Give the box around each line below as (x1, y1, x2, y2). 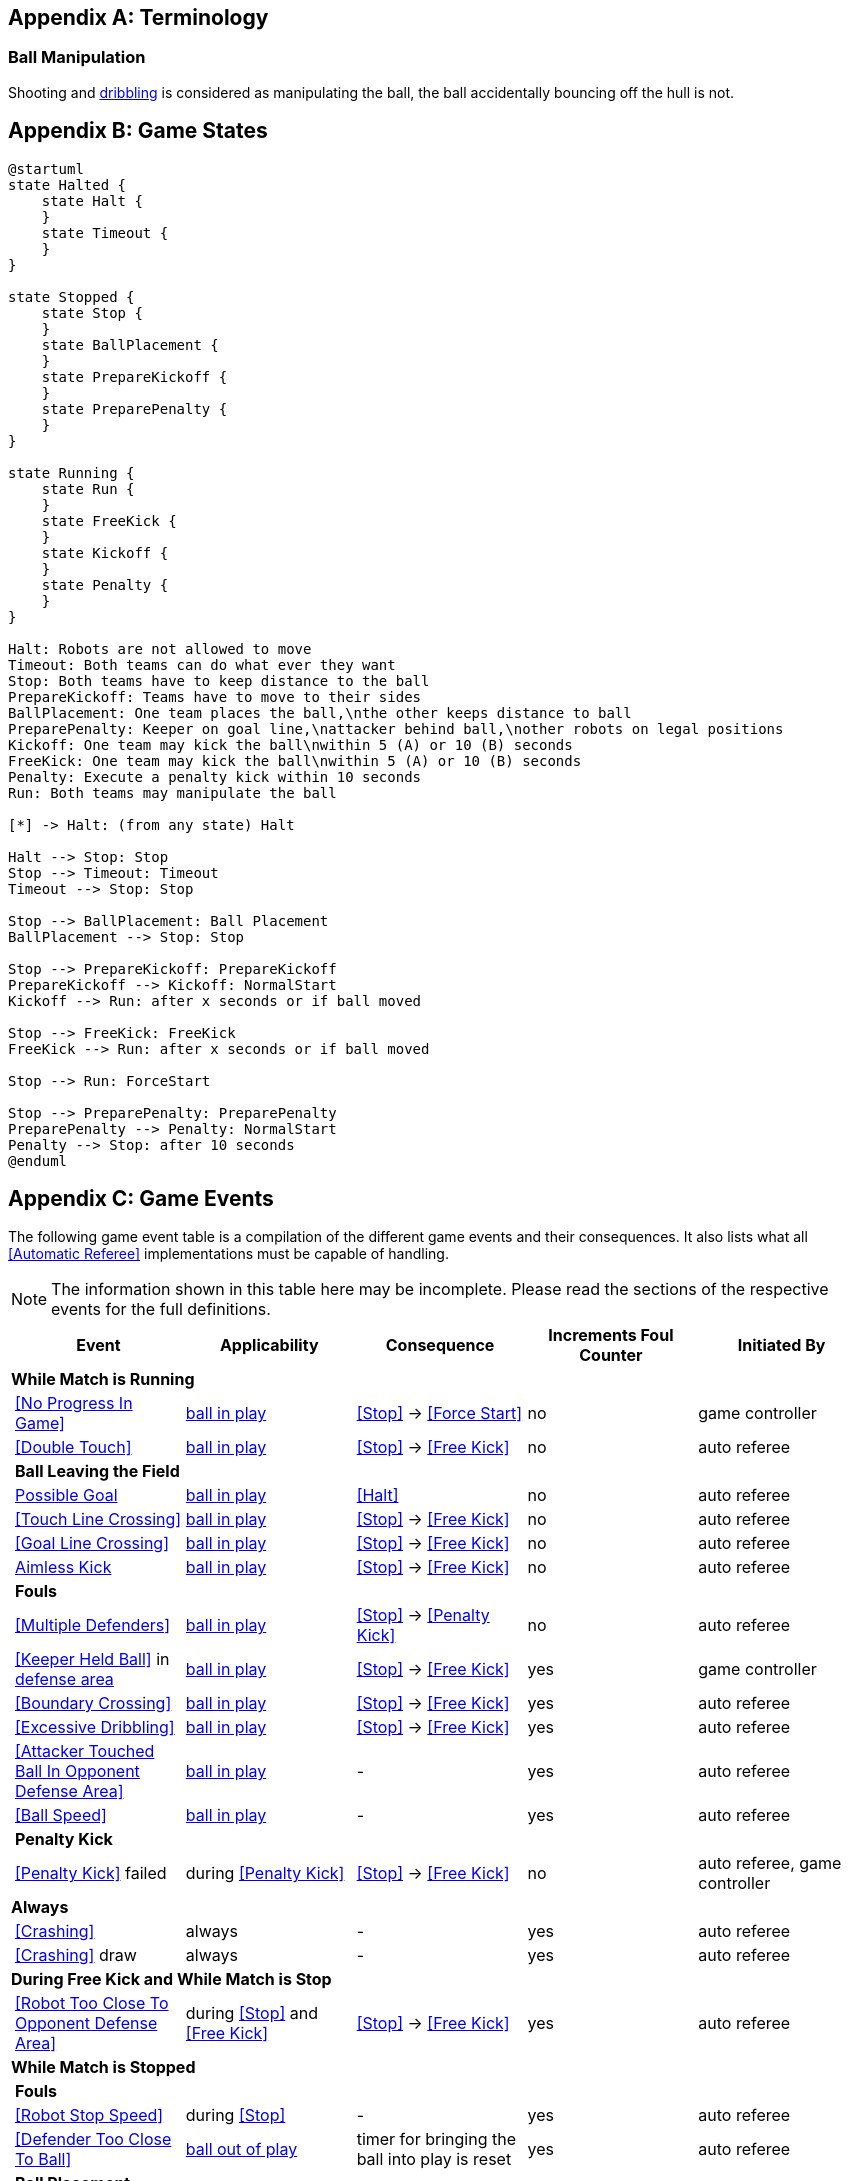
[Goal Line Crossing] (15, 1533, 169, 1554)
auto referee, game (698, 1853, 842, 1874)
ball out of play (185, 2139, 298, 2160)
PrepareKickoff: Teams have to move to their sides (8, 688, 422, 705)
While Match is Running (11, 1369, 195, 1390)
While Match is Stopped (11, 2057, 196, 2078)
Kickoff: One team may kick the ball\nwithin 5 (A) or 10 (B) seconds (8, 736, 573, 753)
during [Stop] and (185, 2003, 319, 2024)
